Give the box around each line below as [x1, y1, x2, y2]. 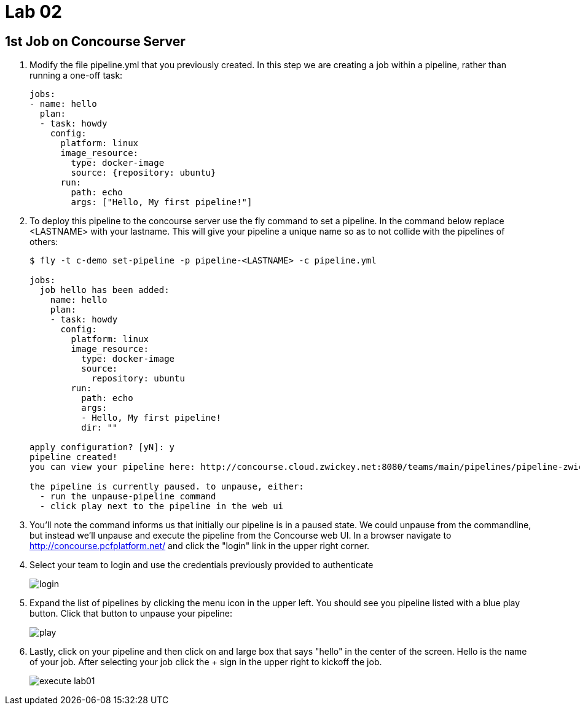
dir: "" [81, 423, 118, 433]
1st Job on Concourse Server [5, 33, 186, 49]
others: [29, 236, 58, 248]
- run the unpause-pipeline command [39, 491, 216, 502]
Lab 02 [5, 1, 62, 22]
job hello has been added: [39, 285, 170, 295]
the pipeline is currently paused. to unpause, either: [29, 482, 304, 492]
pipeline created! [29, 452, 118, 462]
